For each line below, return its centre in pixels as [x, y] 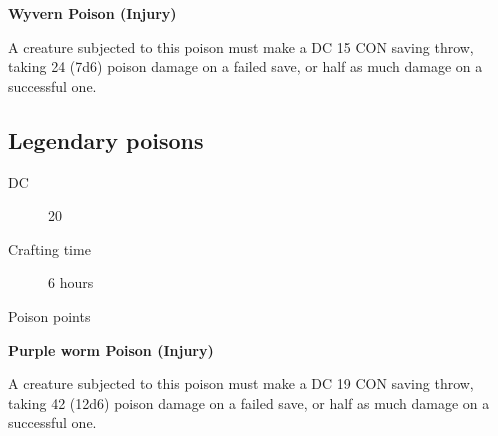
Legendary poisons [106, 139]
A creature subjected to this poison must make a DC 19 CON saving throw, [241, 383]
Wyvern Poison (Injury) [92, 13]
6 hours [71, 282]
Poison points [49, 315]
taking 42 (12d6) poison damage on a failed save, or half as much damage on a [249, 402]
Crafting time [49, 248]
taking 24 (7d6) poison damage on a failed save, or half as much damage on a [245, 66]
